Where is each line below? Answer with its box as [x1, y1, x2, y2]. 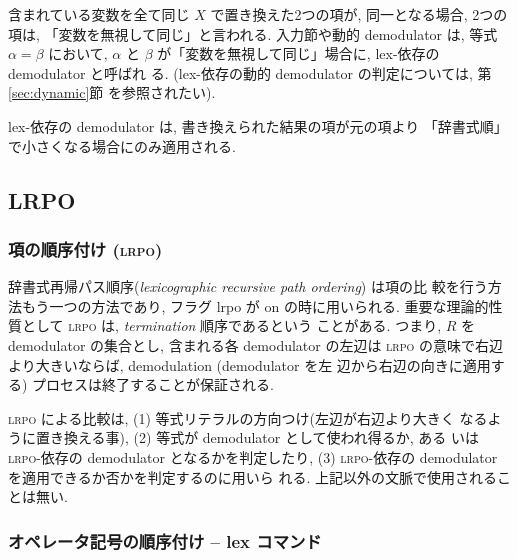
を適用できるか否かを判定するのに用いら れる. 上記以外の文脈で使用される [8, 466, 497, 487]
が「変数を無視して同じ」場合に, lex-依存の [157, 43, 440, 64]
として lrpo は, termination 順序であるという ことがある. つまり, [21, 315, 442, 336]
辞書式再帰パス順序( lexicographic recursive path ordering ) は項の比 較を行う [8, 276, 488, 297]
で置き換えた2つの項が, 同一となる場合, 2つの [210, 4, 508, 24]
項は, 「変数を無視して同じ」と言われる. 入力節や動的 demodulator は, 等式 [8, 23, 498, 44]
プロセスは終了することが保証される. [32, 374, 274, 395]
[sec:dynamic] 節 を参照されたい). [8, 82, 216, 103]
